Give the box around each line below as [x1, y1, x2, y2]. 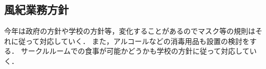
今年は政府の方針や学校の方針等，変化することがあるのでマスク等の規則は [4, 26, 255, 36]
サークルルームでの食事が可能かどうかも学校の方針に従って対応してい [21, 45, 257, 56]
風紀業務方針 [4, 2, 69, 17]
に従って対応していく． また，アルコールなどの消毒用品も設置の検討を [11, 35, 250, 46]
